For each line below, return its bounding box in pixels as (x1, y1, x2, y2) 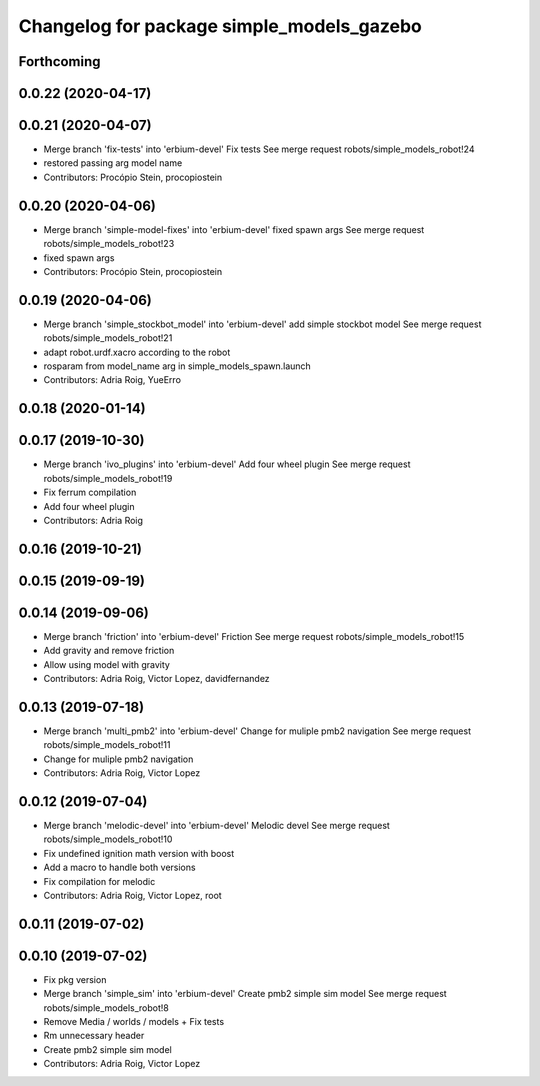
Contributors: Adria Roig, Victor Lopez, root (43, 889, 222, 901)
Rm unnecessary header (43, 1030, 145, 1042)
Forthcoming (18, 53, 101, 70)
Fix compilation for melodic (43, 875, 156, 887)
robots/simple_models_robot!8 (43, 1001, 169, 1014)
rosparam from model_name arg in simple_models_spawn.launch (43, 360, 312, 372)
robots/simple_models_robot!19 (43, 472, 173, 484)
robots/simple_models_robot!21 (43, 332, 173, 344)
